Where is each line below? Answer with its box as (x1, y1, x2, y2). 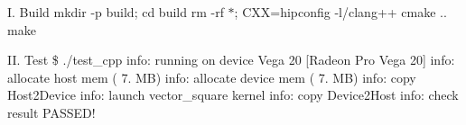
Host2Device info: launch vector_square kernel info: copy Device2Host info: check (7, 85, 459, 104)
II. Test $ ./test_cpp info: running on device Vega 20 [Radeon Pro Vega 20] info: (7, 50, 455, 69)
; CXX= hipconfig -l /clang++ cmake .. (234, 3, 447, 21)
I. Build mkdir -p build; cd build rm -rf (7, 3, 224, 21)
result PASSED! (7, 103, 96, 121)
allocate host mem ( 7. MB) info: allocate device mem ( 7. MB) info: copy (7, 67, 416, 86)
